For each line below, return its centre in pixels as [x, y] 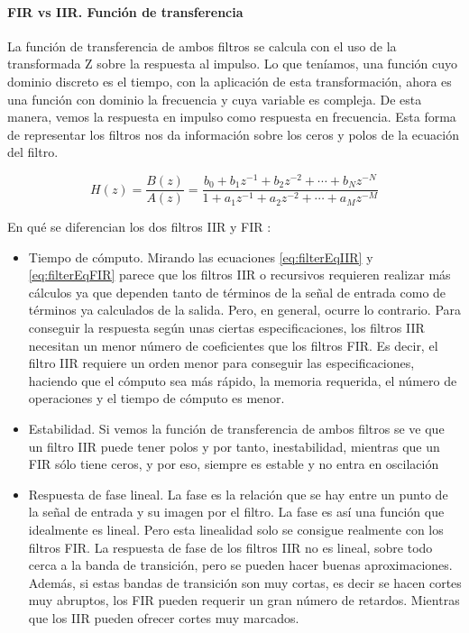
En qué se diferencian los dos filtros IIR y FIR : [139, 227]
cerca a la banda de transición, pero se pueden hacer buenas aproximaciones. [240, 565]
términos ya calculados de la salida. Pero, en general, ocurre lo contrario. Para [245, 310]
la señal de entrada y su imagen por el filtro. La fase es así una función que [236, 512]
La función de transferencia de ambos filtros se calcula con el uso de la [202, 46]
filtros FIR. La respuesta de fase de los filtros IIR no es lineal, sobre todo [230, 547]
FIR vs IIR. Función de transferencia [125, 11]
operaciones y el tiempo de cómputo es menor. [156, 398]
